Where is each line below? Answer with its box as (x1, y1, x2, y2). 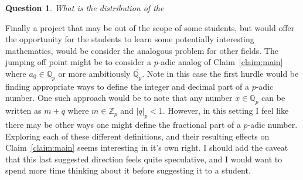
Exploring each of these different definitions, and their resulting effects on (5, 130, 270, 142)
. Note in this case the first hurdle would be (142, 67, 299, 79)
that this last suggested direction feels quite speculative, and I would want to (5, 152, 282, 165)
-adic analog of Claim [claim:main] (158, 56, 283, 68)
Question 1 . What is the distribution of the (5, 2, 164, 13)
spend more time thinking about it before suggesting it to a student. (5, 164, 251, 176)
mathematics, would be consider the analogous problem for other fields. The (5, 44, 278, 56)
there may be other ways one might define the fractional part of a (5, 118, 241, 130)
